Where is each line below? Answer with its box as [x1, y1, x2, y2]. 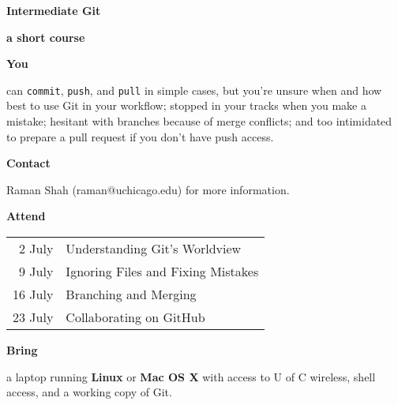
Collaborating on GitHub [66, 308, 205, 326]
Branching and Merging [66, 285, 197, 303]
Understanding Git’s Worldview [66, 239, 242, 257]
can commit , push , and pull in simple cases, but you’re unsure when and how [6, 81, 382, 98]
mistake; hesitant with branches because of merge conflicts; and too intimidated [6, 113, 392, 129]
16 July [13, 285, 54, 303]
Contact [6, 155, 51, 171]
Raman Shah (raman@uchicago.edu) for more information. [6, 181, 290, 197]
